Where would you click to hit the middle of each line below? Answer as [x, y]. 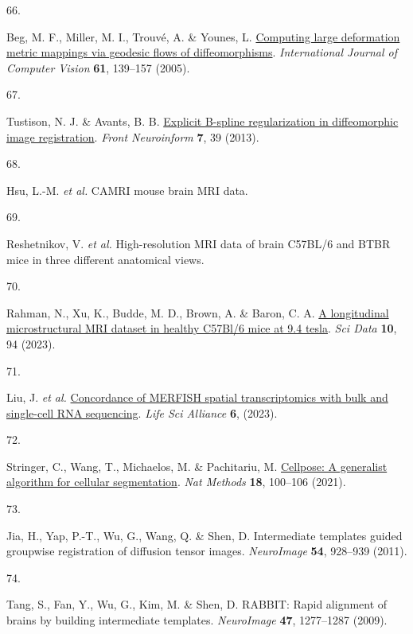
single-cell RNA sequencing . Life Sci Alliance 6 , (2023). [142, 412]
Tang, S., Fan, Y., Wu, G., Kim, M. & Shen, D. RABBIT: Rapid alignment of [197, 604]
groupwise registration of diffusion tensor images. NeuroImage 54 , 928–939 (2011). [207, 551]
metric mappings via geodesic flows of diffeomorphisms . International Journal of [202, 52]
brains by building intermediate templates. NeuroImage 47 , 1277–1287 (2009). [197, 620]
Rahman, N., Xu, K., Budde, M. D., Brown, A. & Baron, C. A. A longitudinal [198, 312]
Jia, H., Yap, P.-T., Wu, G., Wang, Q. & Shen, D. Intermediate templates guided [205, 535]
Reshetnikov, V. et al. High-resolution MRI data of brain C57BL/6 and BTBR [199, 243]
